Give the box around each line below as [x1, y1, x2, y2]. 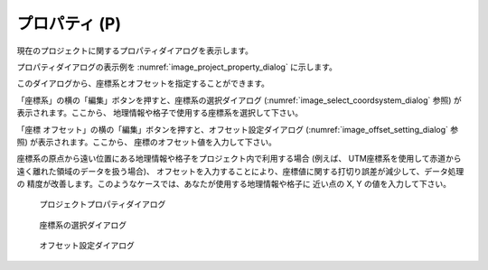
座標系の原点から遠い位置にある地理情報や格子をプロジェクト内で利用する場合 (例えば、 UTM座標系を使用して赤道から [16, 154, 462, 164]
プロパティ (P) [16, 14, 122, 33]
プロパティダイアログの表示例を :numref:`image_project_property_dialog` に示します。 [16, 61, 338, 72]
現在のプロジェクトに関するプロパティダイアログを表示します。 [16, 45, 253, 56]
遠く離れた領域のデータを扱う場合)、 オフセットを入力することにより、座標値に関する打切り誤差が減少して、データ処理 [16, 165, 465, 176]
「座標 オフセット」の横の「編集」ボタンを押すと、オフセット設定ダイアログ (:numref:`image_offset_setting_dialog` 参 [16, 124, 459, 135]
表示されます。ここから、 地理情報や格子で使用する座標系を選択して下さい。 [16, 107, 304, 118]
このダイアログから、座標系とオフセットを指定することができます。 [16, 78, 270, 89]
